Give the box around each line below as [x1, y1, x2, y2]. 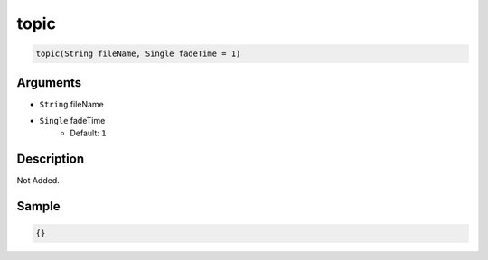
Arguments [16, 75, 82, 90]
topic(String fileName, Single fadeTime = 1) [35, 49, 241, 59]
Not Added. [16, 175, 61, 186]
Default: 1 [70, 127, 107, 139]
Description [16, 152, 85, 167]
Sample [16, 199, 61, 214]
